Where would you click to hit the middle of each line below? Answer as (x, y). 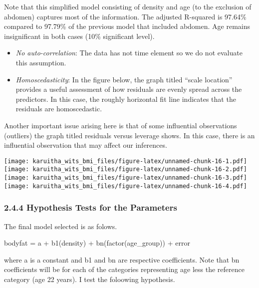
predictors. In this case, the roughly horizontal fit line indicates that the (126, 99)
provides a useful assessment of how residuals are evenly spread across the (129, 89)
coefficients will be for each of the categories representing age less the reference (124, 269)
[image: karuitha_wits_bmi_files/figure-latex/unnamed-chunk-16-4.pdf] (126, 186)
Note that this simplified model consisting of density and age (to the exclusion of (128, 6)
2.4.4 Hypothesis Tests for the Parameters (91, 207)
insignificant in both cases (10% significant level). (79, 36)
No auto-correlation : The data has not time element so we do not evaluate (129, 53)
